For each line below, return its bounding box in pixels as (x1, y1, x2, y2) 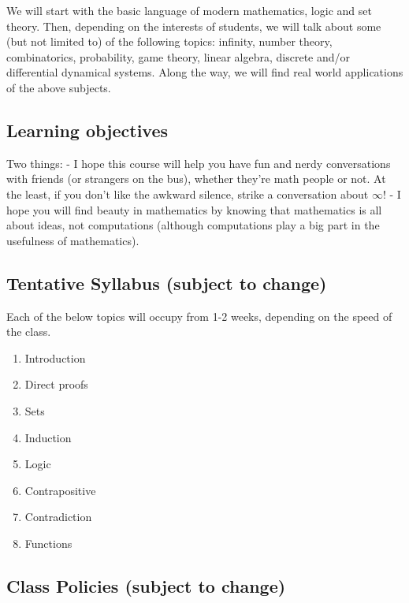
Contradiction (24, 508, 92, 525)
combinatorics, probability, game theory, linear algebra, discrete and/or (6, 48, 351, 65)
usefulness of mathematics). (6, 232, 139, 248)
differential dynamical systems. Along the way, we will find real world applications (6, 64, 403, 80)
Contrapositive (24, 482, 96, 498)
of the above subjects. (6, 79, 111, 95)
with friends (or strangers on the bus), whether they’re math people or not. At (6, 170, 386, 187)
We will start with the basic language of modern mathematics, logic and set (6, 2, 372, 18)
